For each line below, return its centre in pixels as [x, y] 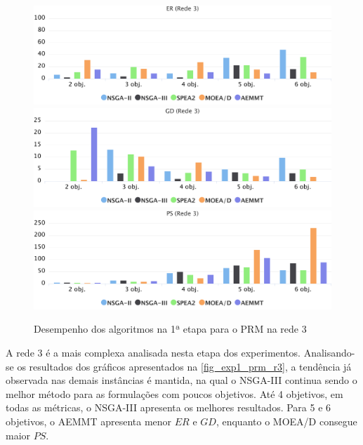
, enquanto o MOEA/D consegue [286, 421]
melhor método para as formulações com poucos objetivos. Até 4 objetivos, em [174, 393]
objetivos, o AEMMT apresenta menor [89, 421]
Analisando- [329, 352]
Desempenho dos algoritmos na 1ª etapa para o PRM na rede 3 [170, 329]
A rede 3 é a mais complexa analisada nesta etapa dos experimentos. [153, 352]
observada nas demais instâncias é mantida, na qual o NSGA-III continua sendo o [181, 380]
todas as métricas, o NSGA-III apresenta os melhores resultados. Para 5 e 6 [169, 407]
